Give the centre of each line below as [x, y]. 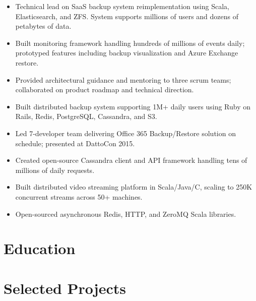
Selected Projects [65, 288]
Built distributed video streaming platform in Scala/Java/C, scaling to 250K [134, 187]
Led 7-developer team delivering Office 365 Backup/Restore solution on [125, 133]
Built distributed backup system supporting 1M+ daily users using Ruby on [133, 106]
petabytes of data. [43, 26]
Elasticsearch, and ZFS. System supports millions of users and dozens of [127, 16]
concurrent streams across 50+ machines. [79, 196]
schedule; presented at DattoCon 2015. [75, 143]
